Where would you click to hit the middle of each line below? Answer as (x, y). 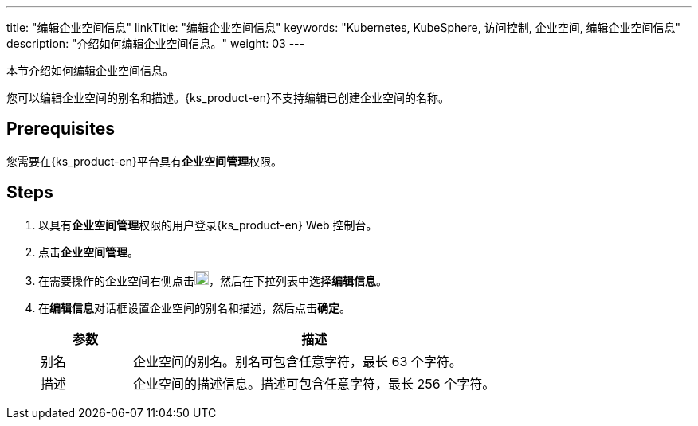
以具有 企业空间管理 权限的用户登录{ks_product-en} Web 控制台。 (208, 225)
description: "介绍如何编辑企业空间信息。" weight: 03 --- (155, 43)
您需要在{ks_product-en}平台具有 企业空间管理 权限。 (144, 161)
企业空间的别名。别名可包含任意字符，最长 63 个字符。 (298, 361)
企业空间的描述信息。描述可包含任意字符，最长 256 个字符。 (314, 383)
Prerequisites (61, 129)
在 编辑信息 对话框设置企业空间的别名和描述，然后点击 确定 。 (194, 307)
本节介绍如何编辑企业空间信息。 (90, 70)
